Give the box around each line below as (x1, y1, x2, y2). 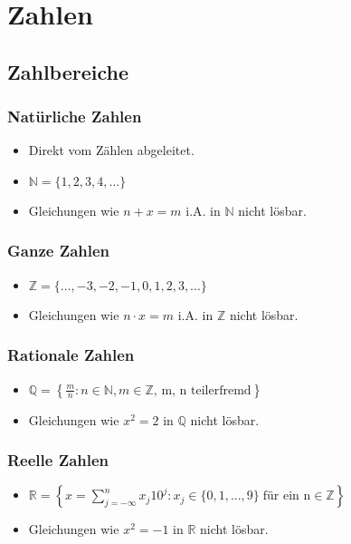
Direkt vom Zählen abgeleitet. (28, 141, 194, 160)
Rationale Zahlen (7, 344, 135, 366)
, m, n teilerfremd (153, 384, 251, 397)
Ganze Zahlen (7, 239, 110, 262)
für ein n (262, 490, 311, 503)
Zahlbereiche (7, 57, 129, 85)
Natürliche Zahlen (7, 105, 142, 128)
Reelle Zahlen (7, 449, 109, 471)
